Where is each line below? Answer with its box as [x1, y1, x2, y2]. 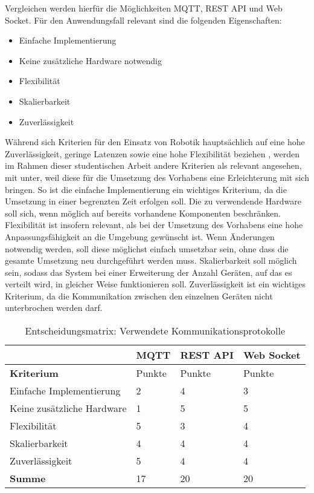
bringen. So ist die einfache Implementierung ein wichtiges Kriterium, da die [5, 183, 287, 195]
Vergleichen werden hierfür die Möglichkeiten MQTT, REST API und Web [5, 2, 283, 14]
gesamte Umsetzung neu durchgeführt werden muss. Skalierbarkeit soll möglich [5, 254, 297, 267]
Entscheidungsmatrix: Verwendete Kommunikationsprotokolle [25, 324, 285, 338]
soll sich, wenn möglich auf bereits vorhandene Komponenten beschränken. [5, 206, 281, 219]
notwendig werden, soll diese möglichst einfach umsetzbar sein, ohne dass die [5, 242, 289, 255]
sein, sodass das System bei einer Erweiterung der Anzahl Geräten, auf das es [5, 266, 292, 278]
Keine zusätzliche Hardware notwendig [19, 54, 162, 67]
